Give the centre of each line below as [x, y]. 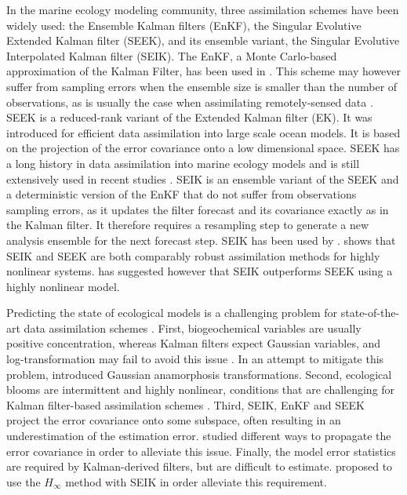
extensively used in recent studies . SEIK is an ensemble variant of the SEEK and [203, 178]
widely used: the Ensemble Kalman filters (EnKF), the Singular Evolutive [184, 25]
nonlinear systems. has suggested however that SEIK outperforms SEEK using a [200, 271]
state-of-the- [370, 313]
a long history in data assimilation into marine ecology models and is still [183, 163]
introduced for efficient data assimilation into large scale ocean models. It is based [203, 132]
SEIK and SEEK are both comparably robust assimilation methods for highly [193, 255]
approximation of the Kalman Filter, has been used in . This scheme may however [204, 71]
